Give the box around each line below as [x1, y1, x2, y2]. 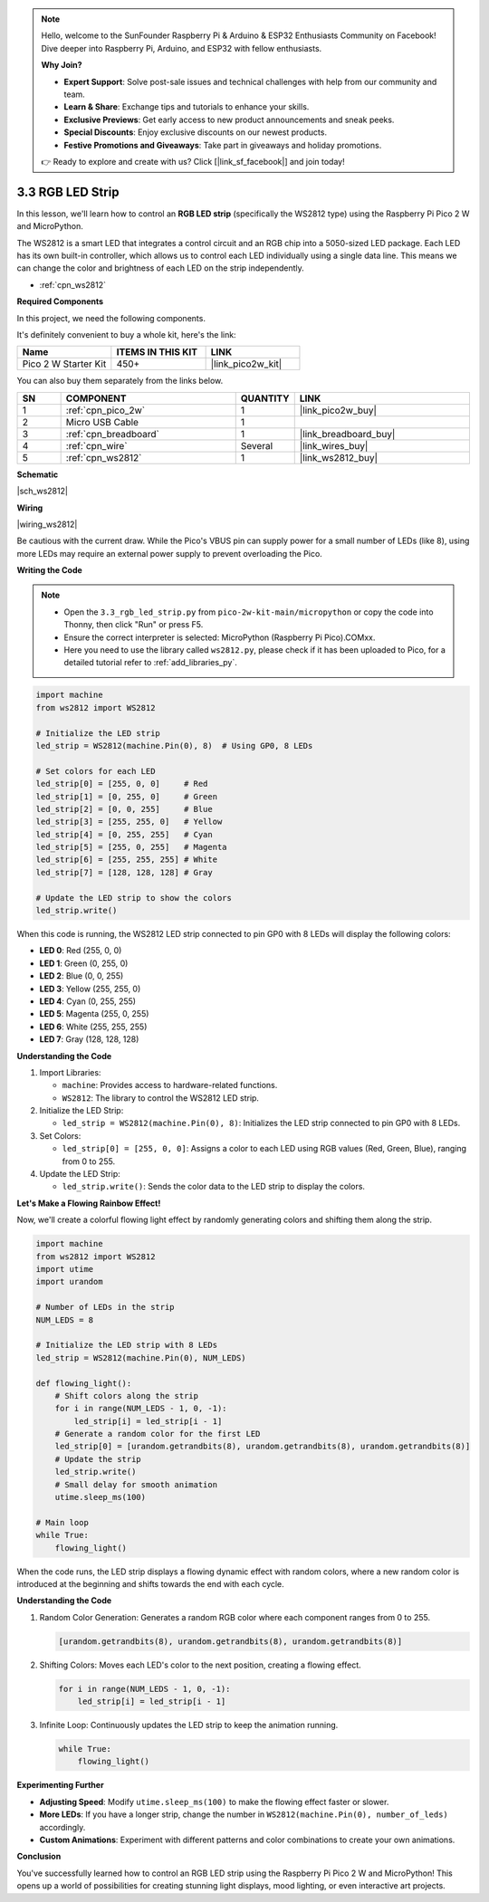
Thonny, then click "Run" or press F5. [63, 619, 204, 630]
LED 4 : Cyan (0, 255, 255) [39, 996, 136, 1007]
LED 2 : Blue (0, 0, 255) [39, 970, 124, 981]
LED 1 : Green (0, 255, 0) [39, 958, 129, 969]
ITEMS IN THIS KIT [116, 346, 198, 358]
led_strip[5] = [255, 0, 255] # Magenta [35, 842, 227, 853]
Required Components [16, 296, 104, 307]
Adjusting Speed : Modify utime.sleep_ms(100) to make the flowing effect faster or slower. [39, 1796, 389, 1807]
